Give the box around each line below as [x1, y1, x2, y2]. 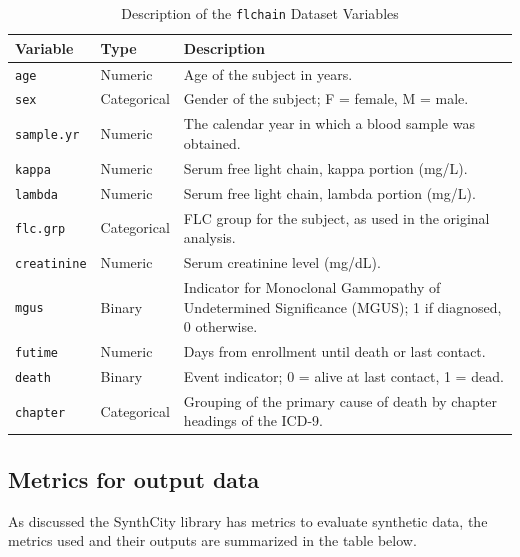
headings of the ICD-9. [183, 410, 323, 431]
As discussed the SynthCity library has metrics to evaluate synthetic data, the [8, 510, 488, 531]
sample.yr [15, 128, 80, 143]
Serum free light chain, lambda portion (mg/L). [183, 182, 476, 203]
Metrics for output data [8, 463, 260, 494]
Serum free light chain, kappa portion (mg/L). [183, 157, 468, 178]
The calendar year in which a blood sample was [183, 113, 475, 134]
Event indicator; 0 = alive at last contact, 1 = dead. [183, 365, 504, 386]
